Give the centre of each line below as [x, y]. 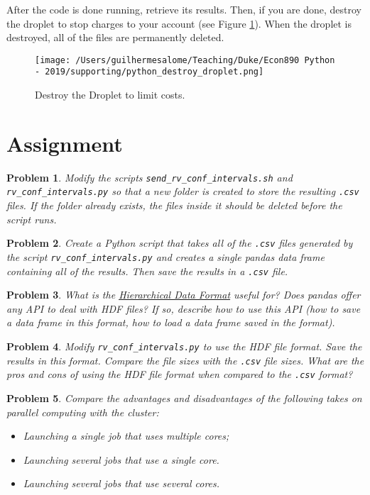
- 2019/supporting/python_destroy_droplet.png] [149, 72]
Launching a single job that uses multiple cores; [126, 436]
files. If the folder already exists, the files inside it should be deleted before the [174, 205]
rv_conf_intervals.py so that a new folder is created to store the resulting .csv [183, 191]
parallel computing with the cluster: [83, 412]
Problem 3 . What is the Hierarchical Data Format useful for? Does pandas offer [184, 295]
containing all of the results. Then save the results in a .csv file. [147, 271]
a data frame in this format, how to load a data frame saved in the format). [171, 322]
